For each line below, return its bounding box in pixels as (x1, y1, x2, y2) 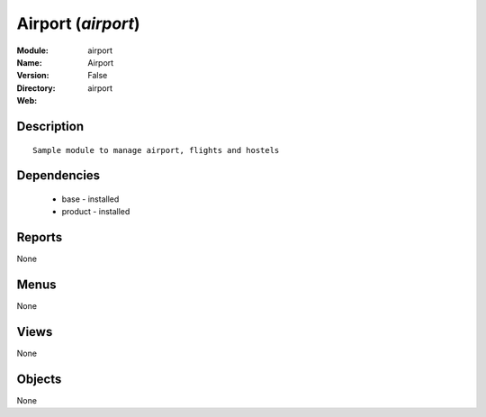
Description (16, 118, 85, 134)
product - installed (61, 206, 130, 217)
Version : (16, 70, 49, 81)
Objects (16, 371, 62, 386)
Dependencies (16, 168, 101, 184)
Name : (16, 57, 42, 68)
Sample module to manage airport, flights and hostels (32, 145, 280, 155)
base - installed (61, 194, 120, 204)
